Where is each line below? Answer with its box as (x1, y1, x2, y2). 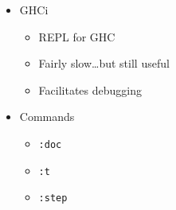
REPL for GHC (38, 28, 115, 45)
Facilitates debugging (38, 81, 142, 98)
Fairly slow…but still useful (38, 55, 170, 72)
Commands (19, 108, 75, 125)
